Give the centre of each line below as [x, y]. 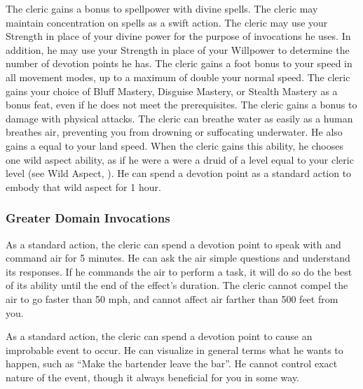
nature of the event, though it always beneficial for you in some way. [153, 377]
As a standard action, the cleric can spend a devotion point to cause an [159, 336]
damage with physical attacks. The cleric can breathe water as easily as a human [179, 118]
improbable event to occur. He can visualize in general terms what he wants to [174, 349]
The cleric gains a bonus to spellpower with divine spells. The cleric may [162, 8]
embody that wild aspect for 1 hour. [83, 186]
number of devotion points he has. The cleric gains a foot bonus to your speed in [179, 63]
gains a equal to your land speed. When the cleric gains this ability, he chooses [174, 145]
